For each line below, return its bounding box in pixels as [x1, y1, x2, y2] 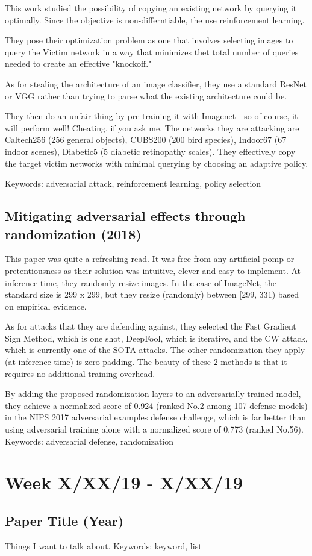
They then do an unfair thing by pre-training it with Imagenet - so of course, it [5, 110, 298, 122]
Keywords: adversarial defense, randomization [5, 434, 174, 447]
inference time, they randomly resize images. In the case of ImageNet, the [5, 276, 276, 289]
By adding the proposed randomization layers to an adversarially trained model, [5, 387, 301, 400]
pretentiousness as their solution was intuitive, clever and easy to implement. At [5, 264, 301, 276]
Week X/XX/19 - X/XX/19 [5, 470, 243, 495]
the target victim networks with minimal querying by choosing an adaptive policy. [5, 157, 308, 169]
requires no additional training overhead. [5, 367, 155, 380]
